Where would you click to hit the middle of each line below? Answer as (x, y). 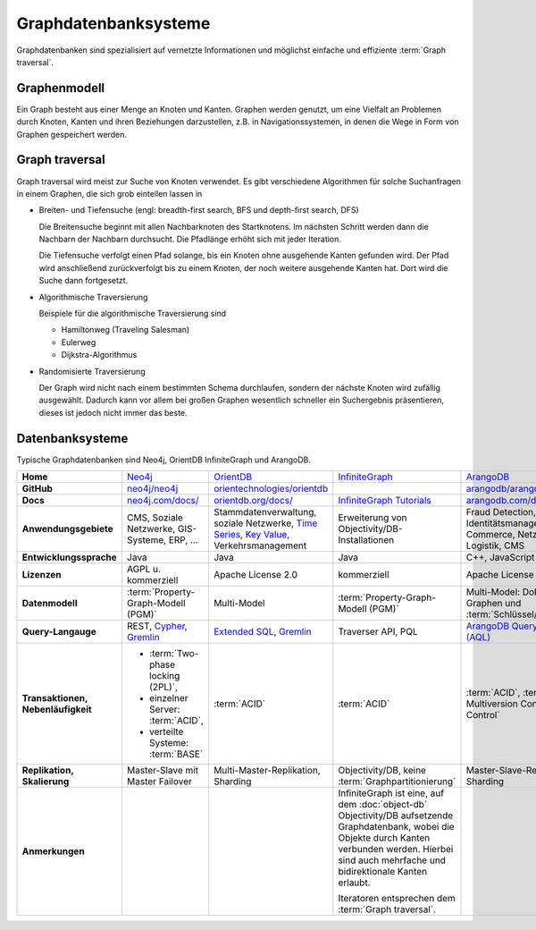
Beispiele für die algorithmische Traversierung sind (133, 314)
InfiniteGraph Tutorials (385, 501)
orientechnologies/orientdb (271, 489)
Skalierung (46, 782)
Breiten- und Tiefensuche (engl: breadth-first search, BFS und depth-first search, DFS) (199, 210)
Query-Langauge (59, 632)
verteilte (166, 731)
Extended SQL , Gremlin (262, 632)
